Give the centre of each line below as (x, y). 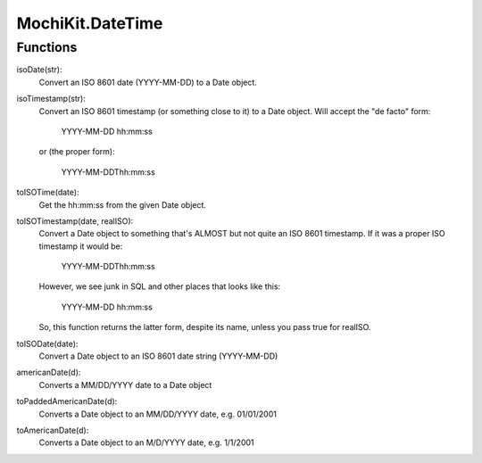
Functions (47, 47)
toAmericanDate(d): (53, 430)
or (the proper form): (77, 152)
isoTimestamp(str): (51, 99)
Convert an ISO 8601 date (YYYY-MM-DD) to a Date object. (148, 82)
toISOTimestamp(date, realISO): (75, 221)
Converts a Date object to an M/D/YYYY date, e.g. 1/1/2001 (146, 442)
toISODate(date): (47, 343)
